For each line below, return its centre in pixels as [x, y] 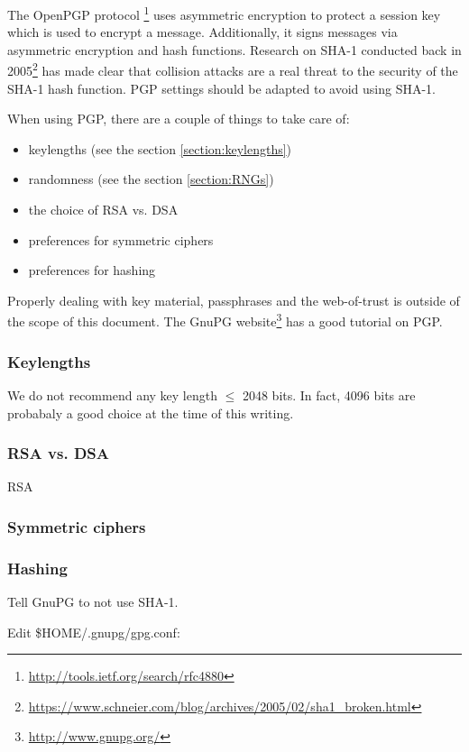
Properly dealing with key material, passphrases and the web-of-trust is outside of [234, 300]
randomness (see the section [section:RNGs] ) [151, 179]
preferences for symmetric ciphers [121, 239]
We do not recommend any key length [112, 394]
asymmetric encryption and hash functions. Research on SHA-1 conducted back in [234, 49]
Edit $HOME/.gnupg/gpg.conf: [94, 632]
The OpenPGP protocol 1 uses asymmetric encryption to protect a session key [224, 13]
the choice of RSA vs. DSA [103, 210]
